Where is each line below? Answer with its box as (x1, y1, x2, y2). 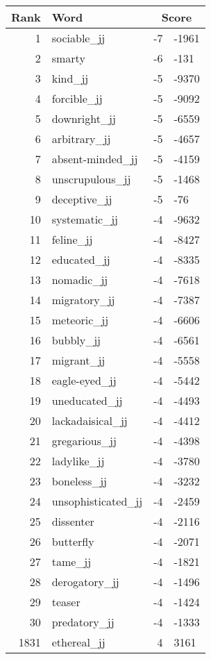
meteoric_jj (51, 312, 109, 328)
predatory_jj (51, 614, 115, 630)
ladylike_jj (51, 453, 105, 469)
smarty (51, 50, 85, 66)
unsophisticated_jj (51, 493, 143, 509)
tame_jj (51, 553, 92, 569)
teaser (51, 594, 81, 610)
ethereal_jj (51, 634, 105, 650)
